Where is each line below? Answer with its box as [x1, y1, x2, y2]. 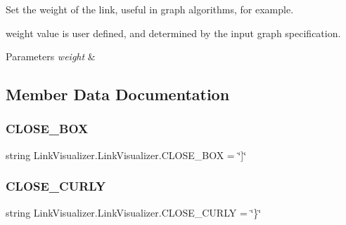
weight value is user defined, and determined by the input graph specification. [6, 25, 341, 40]
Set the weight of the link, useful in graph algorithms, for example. [6, 2, 294, 16]
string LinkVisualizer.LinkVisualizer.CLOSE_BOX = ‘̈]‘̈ [6, 147, 247, 162]
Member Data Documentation [6, 83, 230, 105]
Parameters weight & [6, 49, 96, 64]
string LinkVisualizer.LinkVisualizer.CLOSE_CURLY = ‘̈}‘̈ [6, 205, 262, 219]
